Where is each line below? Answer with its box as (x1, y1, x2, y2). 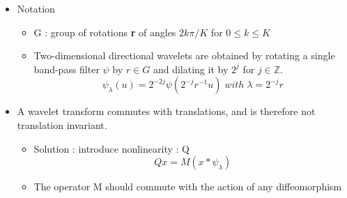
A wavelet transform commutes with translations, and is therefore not (17, 104, 316, 119)
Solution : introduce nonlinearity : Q (33, 141, 190, 155)
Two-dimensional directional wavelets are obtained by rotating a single (33, 48, 335, 63)
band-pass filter (33, 61, 100, 76)
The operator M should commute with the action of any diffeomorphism (33, 179, 342, 194)
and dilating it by (153, 61, 229, 76)
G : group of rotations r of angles (33, 24, 176, 39)
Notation (17, 1, 55, 15)
